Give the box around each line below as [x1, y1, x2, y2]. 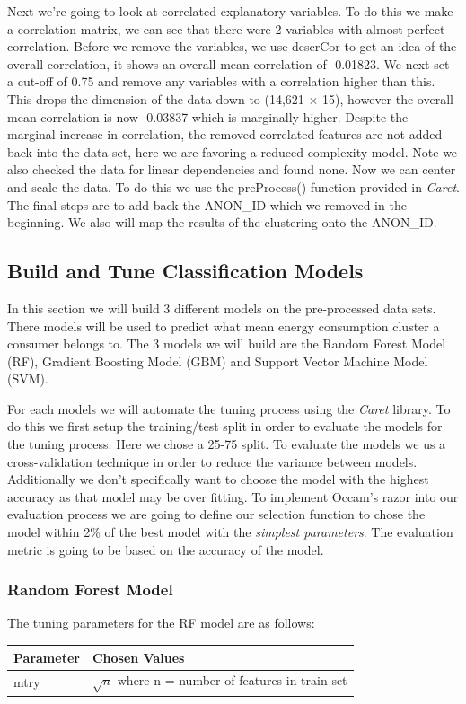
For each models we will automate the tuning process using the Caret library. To [7, 399, 451, 418]
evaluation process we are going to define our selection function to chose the [7, 505, 426, 524]
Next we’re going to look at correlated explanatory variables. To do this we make [7, 2, 453, 20]
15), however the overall [322, 89, 453, 108]
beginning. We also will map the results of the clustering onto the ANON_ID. [7, 213, 437, 232]
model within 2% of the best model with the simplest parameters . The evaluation [7, 523, 453, 541]
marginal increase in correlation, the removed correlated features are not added [7, 125, 443, 144]
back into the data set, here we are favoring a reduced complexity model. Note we [7, 142, 458, 161]
